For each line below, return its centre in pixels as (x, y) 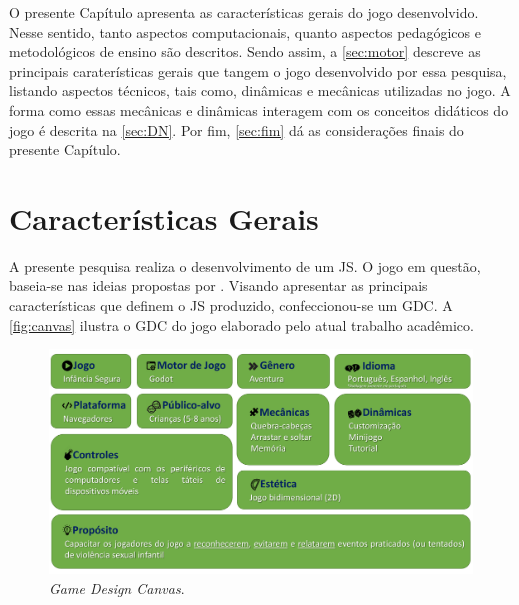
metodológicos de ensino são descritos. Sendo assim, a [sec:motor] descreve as (245, 51)
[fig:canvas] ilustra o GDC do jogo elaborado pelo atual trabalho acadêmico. (241, 324)
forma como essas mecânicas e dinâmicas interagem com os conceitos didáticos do (259, 109)
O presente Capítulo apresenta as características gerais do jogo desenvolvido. (244, 12)
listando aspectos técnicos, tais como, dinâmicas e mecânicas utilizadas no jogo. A (260, 90)
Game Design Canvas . (117, 587)
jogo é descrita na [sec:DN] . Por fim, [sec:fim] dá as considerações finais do (236, 129)
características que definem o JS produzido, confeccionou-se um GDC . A (231, 305)
